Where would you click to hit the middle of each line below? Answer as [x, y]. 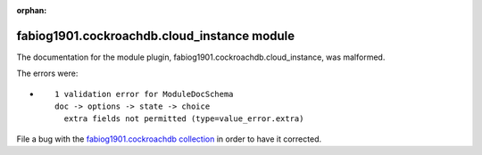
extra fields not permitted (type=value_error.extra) [184, 119]
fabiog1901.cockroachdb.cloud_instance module [156, 36]
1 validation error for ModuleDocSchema [144, 94]
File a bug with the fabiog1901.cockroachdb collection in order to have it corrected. [169, 139]
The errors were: [47, 73]
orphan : [32, 10]
